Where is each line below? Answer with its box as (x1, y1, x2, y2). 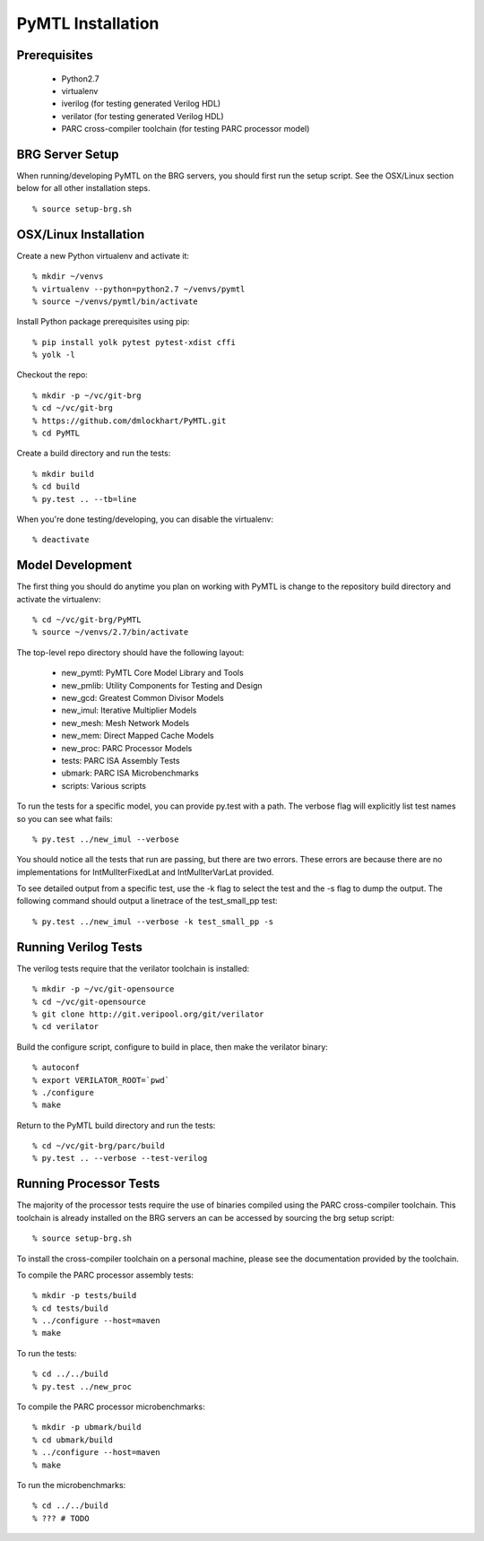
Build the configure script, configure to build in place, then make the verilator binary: (16, 1041, 329, 1052)
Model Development (16, 558, 133, 573)
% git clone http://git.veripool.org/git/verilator (32, 1009, 264, 1019)
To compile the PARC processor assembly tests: (16, 1269, 194, 1280)
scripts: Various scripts (61, 780, 147, 791)
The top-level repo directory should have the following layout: (16, 646, 245, 658)
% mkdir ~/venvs (32, 272, 104, 281)
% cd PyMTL (32, 429, 81, 438)
